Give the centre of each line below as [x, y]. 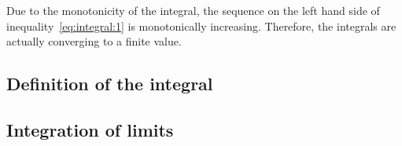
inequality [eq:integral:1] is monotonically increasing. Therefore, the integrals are [201, 26]
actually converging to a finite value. [94, 41]
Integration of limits [90, 129]
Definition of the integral [110, 84]
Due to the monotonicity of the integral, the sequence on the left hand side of [193, 10]
